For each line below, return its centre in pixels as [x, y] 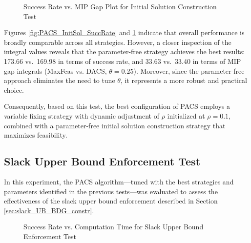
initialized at [186, 115]
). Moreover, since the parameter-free [189, 71]
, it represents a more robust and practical [184, 80]
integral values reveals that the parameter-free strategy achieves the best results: [125, 51]
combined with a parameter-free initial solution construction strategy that [115, 125]
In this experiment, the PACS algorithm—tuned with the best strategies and [119, 181]
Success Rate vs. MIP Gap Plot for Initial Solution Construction [120, 6]
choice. [14, 90]
